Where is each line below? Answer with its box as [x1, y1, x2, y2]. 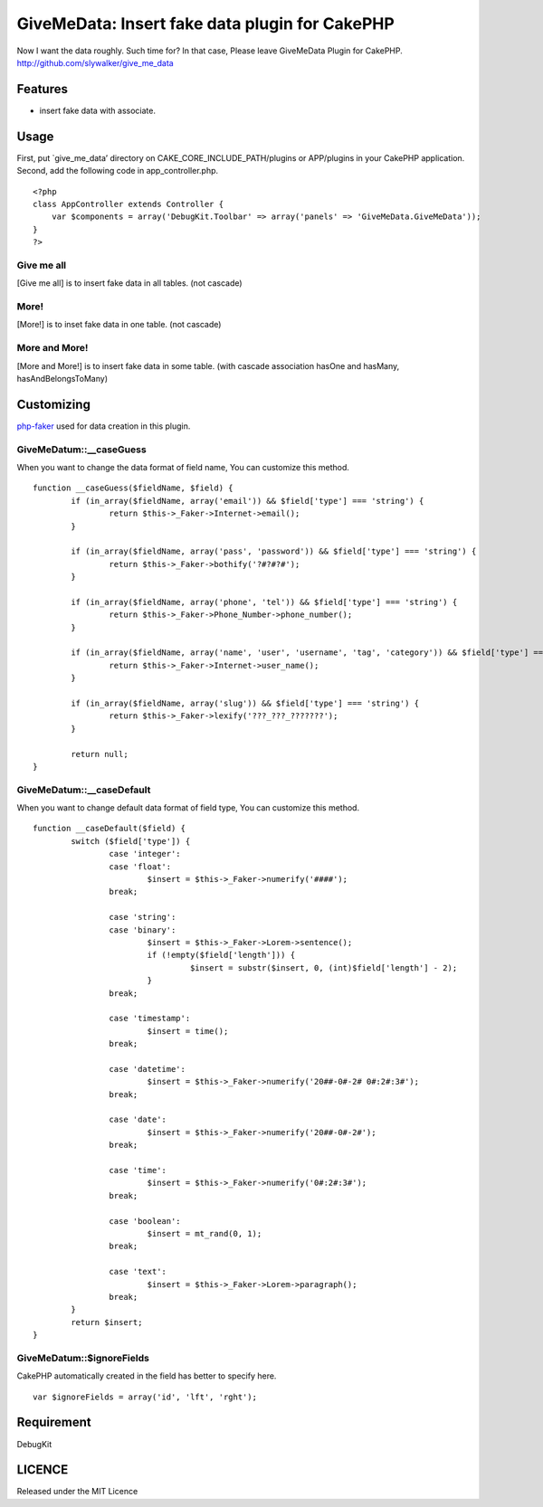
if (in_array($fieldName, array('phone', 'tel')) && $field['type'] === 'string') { [71, 597, 458, 607]
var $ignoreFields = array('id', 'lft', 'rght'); [33, 1391, 258, 1402]
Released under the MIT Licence [16, 1486, 138, 1497]
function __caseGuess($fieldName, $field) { [33, 483, 234, 493]
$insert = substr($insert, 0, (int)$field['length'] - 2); [190, 962, 458, 972]
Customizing [16, 396, 90, 412]
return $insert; [71, 1317, 143, 1327]
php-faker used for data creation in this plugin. [16, 421, 191, 431]
